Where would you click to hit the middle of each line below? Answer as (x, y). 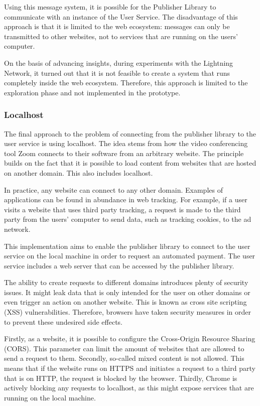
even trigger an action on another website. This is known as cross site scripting (125, 302)
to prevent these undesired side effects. (63, 321)
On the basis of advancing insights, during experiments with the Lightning (119, 62)
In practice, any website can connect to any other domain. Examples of (113, 189)
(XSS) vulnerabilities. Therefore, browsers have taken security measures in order (127, 312)
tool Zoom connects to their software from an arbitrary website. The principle (124, 153)
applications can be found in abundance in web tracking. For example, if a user (126, 199)
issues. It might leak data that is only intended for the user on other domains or (127, 292)
